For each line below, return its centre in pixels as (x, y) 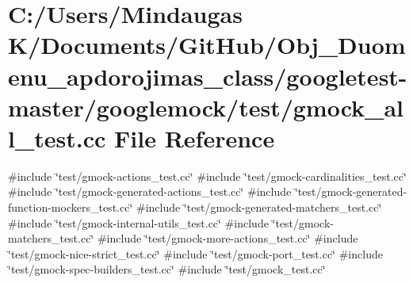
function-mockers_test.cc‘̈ (71, 207)
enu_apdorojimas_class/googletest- (208, 76)
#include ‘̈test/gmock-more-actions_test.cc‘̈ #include (228, 238)
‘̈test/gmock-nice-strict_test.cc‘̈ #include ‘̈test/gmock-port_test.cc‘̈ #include (195, 253)
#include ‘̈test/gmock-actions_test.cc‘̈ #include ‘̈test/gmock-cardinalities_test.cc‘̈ (207, 176)
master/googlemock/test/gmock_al (206, 107)
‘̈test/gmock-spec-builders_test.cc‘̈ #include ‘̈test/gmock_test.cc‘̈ (167, 269)
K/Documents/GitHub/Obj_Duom (207, 45)
